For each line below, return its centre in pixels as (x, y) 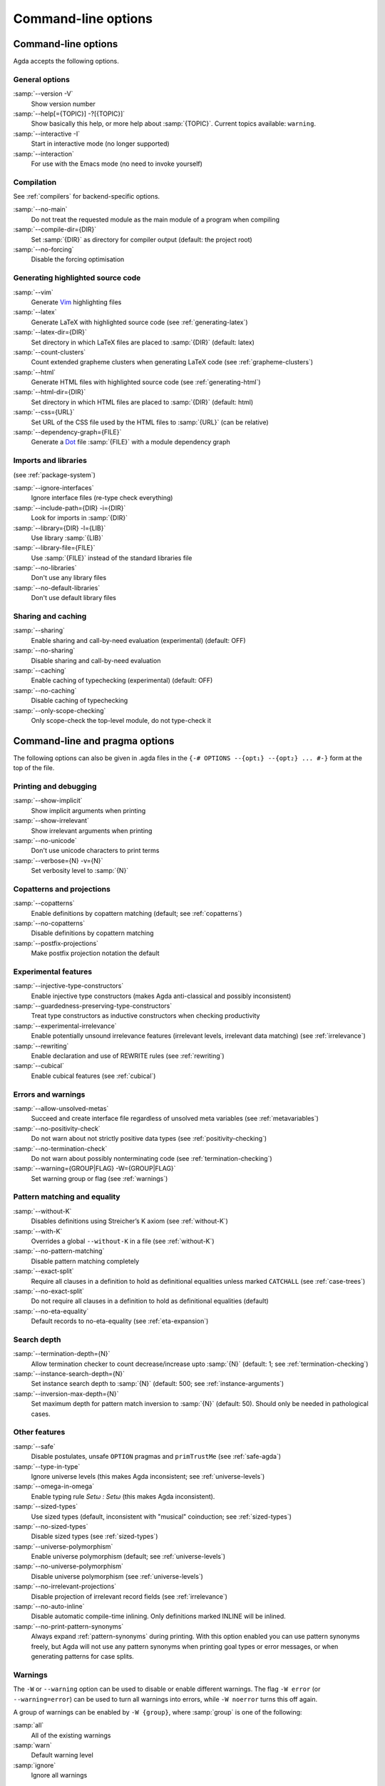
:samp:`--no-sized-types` (51, 1526)
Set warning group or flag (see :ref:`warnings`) (99, 1178)
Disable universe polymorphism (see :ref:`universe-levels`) (117, 1576)
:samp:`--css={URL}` (44, 412)
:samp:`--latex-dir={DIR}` (50, 332)
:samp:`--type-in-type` (47, 1466)
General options (42, 79)
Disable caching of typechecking (79, 701)
